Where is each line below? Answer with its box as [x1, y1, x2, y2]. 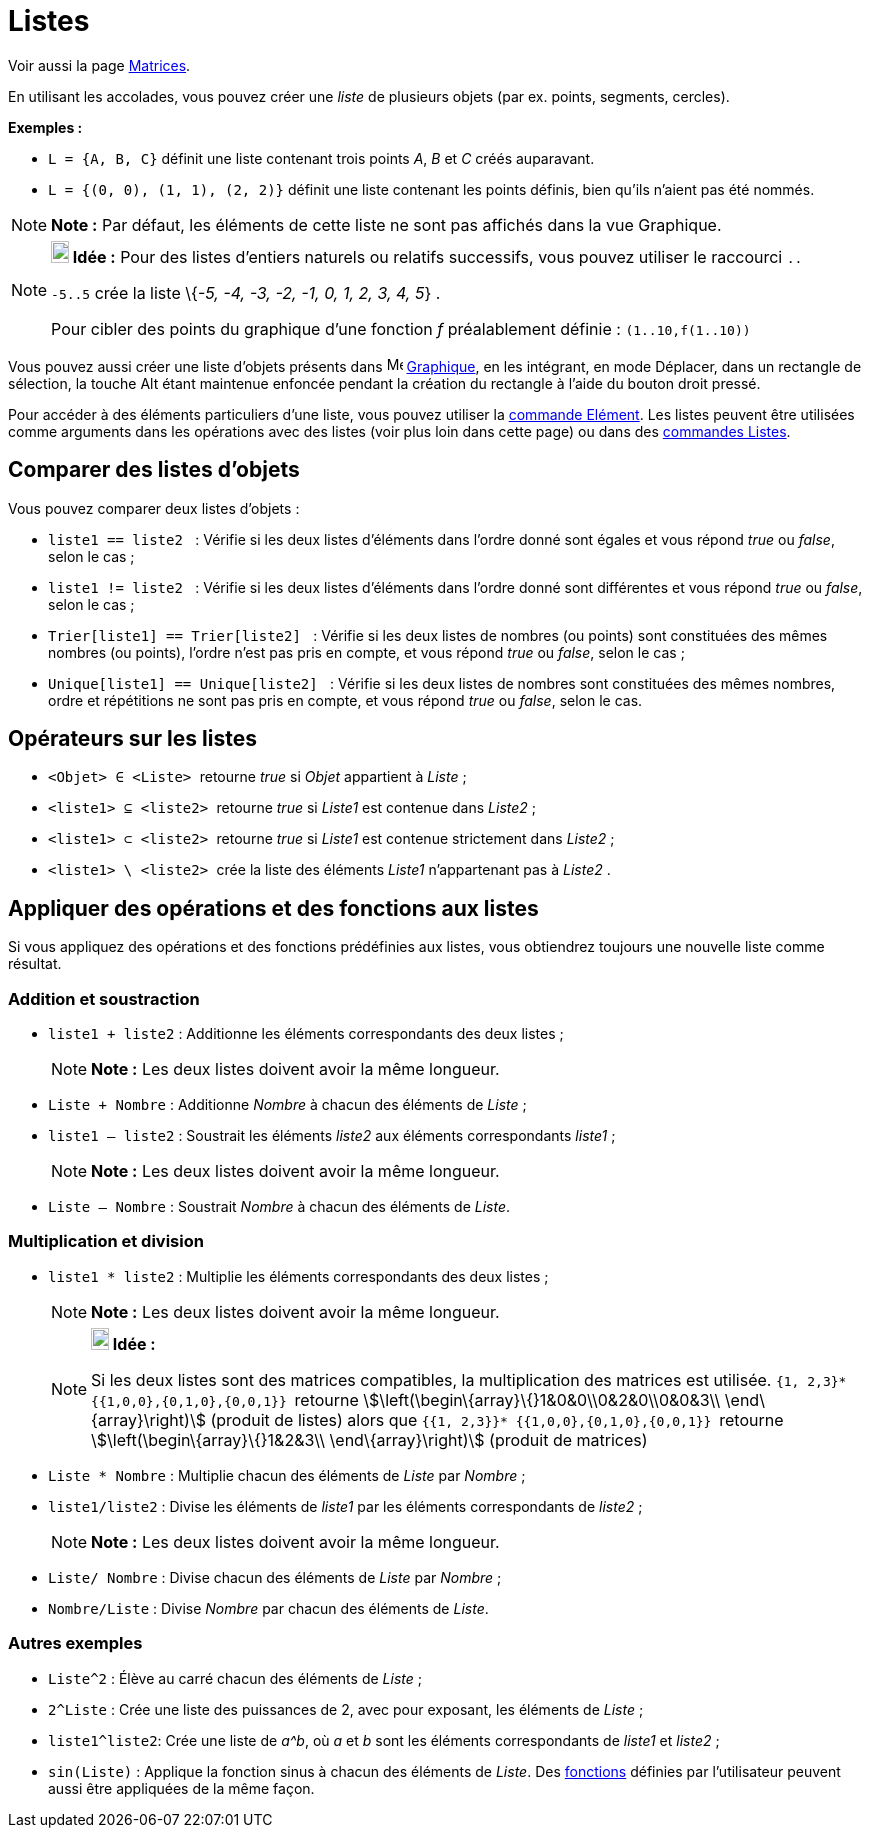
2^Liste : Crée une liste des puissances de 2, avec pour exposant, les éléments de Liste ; [48, 1700, 644, 1718]
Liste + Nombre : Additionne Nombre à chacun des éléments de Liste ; [48, 1096, 527, 1114]
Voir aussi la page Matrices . [8, 56, 191, 74]
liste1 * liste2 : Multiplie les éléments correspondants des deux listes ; [48, 1267, 549, 1285]
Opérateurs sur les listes [8, 726, 257, 752]
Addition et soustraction [8, 988, 200, 1009]
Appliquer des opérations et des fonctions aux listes [8, 895, 539, 921]
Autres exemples [8, 1633, 143, 1654]
